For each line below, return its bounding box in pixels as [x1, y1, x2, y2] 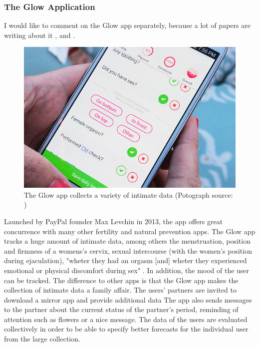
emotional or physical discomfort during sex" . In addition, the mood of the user [4, 265, 250, 275]
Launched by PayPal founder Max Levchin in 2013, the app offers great [4, 216, 223, 226]
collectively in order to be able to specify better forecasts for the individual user [4, 324, 249, 334]
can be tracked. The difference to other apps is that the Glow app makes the [4, 275, 239, 285]
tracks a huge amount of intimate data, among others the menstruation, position [4, 236, 251, 246]
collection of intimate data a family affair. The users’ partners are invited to [4, 285, 237, 295]
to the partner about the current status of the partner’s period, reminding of [4, 304, 239, 315]
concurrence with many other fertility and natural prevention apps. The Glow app [4, 226, 256, 236]
